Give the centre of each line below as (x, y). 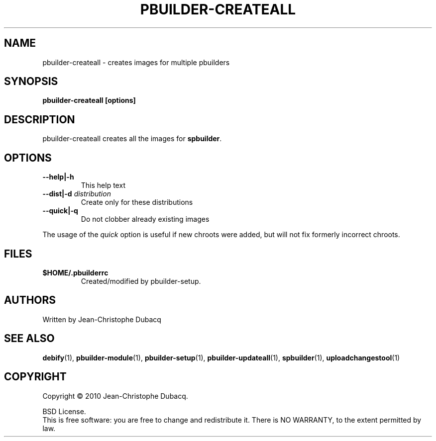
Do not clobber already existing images (145, 219)
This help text (103, 185)
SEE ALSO (29, 339)
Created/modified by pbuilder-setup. (141, 281)
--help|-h (58, 177)
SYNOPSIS (31, 82)
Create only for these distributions (137, 202)
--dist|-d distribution (77, 194)
